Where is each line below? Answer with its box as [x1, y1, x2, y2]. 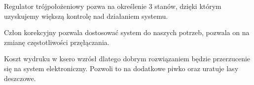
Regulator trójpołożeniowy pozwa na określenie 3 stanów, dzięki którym [4, 1, 221, 11]
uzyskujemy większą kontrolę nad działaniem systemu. [4, 10, 168, 21]
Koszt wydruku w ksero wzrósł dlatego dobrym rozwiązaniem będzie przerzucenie [4, 53, 251, 64]
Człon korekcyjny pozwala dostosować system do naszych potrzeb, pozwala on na [4, 27, 250, 38]
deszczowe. [4, 73, 36, 83]
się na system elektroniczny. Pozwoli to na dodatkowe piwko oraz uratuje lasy [4, 63, 239, 73]
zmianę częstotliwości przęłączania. [4, 37, 109, 47]
